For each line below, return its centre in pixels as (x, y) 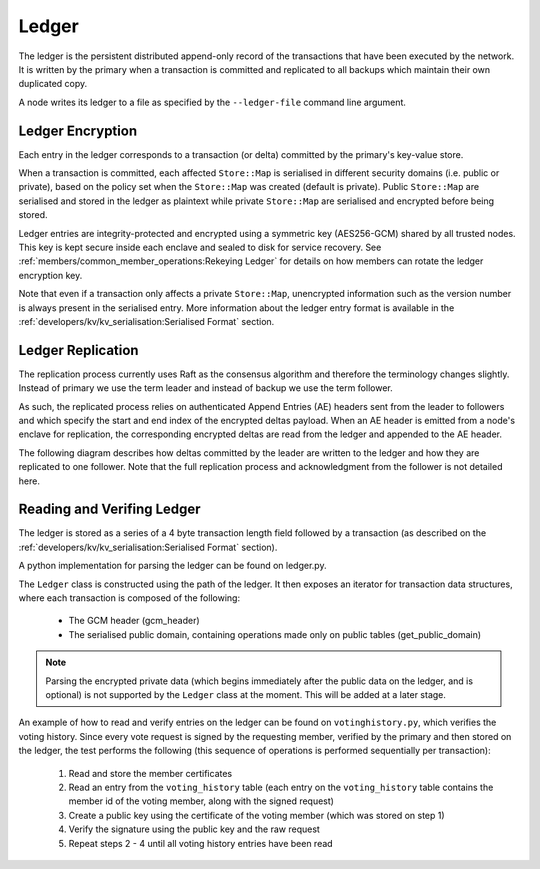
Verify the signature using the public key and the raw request (194, 829)
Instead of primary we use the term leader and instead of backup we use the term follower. (206, 388)
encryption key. (50, 275)
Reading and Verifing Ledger (109, 509)
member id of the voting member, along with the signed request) (201, 801)
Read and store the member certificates (150, 773)
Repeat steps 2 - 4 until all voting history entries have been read (201, 843)
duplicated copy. (53, 84)
